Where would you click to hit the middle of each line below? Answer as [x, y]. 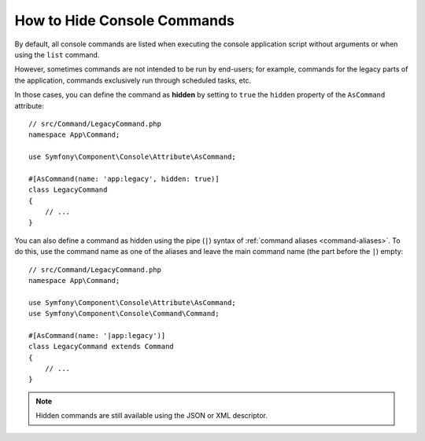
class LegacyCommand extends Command [102, 347]
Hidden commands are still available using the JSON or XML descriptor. [152, 416]
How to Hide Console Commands [125, 20]
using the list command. [57, 54]
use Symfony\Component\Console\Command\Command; [124, 314]
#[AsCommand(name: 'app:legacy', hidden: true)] [124, 178]
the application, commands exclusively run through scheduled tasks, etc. [133, 80]
